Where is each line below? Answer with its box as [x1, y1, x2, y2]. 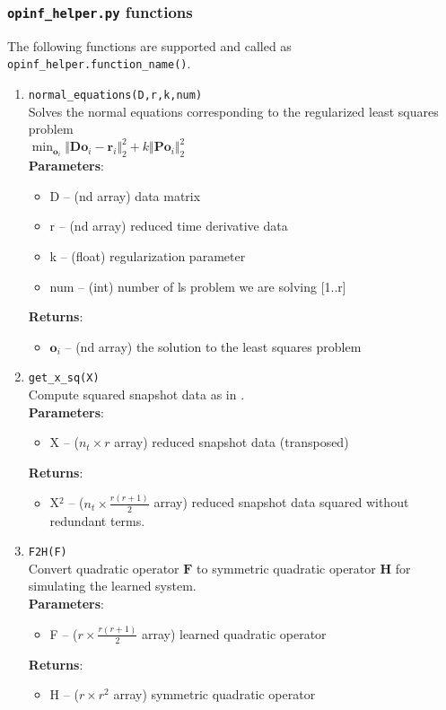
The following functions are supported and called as [7, 36, 292, 55]
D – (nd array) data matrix [49, 186, 201, 205]
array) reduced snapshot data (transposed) [114, 433, 349, 451]
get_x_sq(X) [28, 372, 100, 385]
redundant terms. [49, 511, 145, 530]
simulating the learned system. [28, 576, 197, 595]
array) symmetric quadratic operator [113, 685, 316, 704]
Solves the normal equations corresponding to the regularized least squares [28, 101, 439, 120]
